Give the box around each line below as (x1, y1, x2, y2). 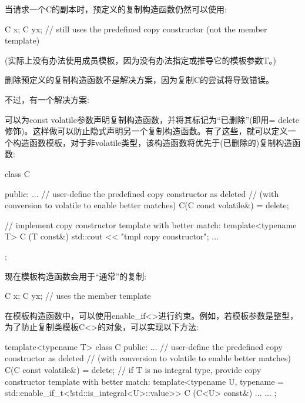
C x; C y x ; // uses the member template (5, 289, 151, 302)
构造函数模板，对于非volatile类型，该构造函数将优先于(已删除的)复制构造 (12, 136, 293, 148)
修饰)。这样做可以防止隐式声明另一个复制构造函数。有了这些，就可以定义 (5, 125, 288, 137)
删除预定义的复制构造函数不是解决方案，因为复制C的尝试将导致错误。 (5, 74, 274, 86)
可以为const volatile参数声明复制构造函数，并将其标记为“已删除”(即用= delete (5, 113, 299, 125)
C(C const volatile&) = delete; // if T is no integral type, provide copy (5, 364, 262, 376)
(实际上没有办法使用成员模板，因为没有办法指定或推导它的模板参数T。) (5, 54, 276, 66)
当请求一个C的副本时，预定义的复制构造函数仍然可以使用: (5, 3, 227, 15)
